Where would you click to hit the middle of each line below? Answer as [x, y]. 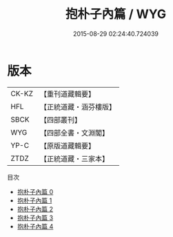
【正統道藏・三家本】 [74, 158]
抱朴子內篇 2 [35, 209]
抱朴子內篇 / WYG [116, 14]
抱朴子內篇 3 [35, 218]
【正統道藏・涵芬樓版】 [78, 106]
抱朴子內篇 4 [35, 226]
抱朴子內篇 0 [35, 191]
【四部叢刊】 [60, 120]
